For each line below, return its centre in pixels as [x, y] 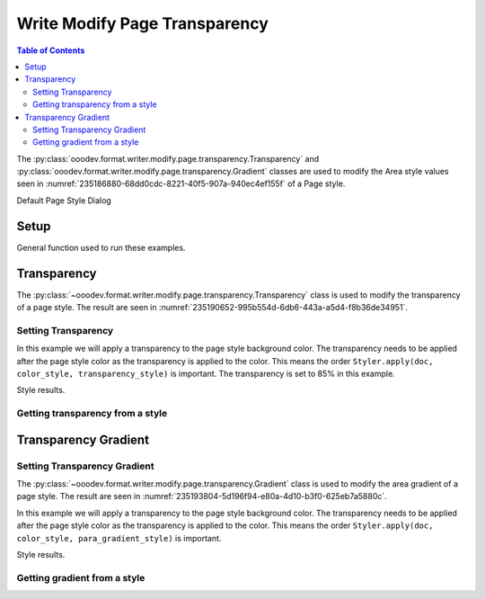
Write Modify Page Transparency [142, 23]
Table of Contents [51, 50]
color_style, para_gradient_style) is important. [119, 538]
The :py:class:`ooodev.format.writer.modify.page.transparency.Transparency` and [168, 158]
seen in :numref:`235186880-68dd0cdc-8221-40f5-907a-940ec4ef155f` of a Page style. [181, 183]
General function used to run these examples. [101, 247]
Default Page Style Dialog [64, 200]
